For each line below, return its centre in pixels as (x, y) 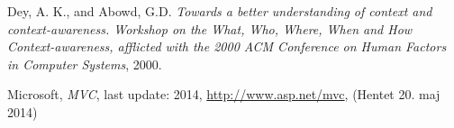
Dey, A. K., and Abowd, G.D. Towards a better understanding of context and (220, 11)
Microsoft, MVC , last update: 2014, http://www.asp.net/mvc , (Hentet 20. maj (224, 94)
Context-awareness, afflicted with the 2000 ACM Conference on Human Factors (227, 46)
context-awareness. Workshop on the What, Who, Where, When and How (210, 28)
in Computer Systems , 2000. (85, 64)
